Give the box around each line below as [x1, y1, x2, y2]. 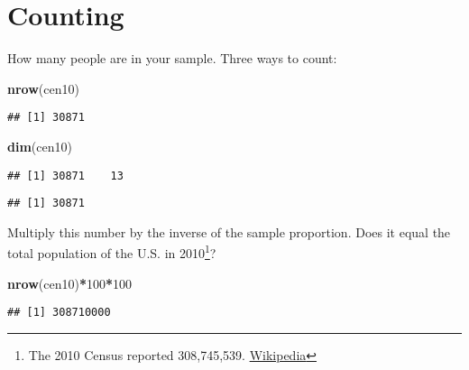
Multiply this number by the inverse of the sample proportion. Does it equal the [7, 222, 451, 241]
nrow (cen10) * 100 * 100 [7, 273, 133, 292]
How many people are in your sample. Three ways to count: [7, 49, 337, 68]
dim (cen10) [7, 136, 72, 155]
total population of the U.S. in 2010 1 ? [7, 241, 216, 263]
